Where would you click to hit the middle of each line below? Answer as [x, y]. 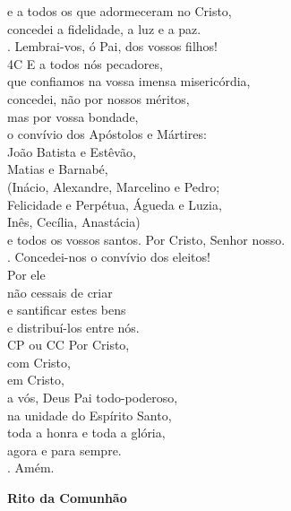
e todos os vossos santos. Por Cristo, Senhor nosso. [146, 239]
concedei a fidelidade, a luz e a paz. [104, 28]
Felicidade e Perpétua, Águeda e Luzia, [115, 204]
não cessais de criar [60, 292]
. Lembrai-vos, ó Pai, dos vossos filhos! [112, 46]
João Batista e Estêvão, [72, 151]
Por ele [26, 274]
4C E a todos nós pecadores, [85, 63]
